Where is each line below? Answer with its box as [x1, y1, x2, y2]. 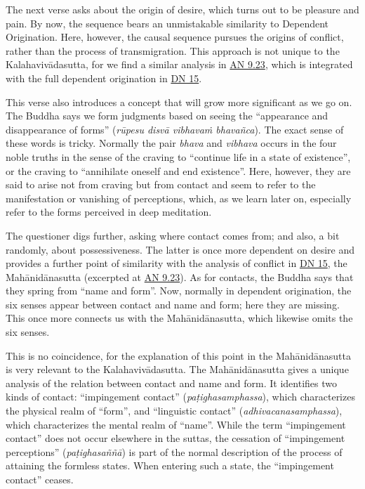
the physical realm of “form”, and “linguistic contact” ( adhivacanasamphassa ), [6, 403, 343, 418]
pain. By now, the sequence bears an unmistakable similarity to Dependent [6, 15, 329, 30]
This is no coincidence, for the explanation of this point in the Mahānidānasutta [6, 348, 351, 363]
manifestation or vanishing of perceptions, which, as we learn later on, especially [6, 190, 352, 205]
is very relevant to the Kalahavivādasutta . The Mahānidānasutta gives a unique [6, 362, 349, 377]
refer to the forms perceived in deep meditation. [6, 204, 212, 219]
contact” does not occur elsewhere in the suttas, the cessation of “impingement [6, 431, 345, 445]
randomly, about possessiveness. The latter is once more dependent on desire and [6, 242, 354, 256]
